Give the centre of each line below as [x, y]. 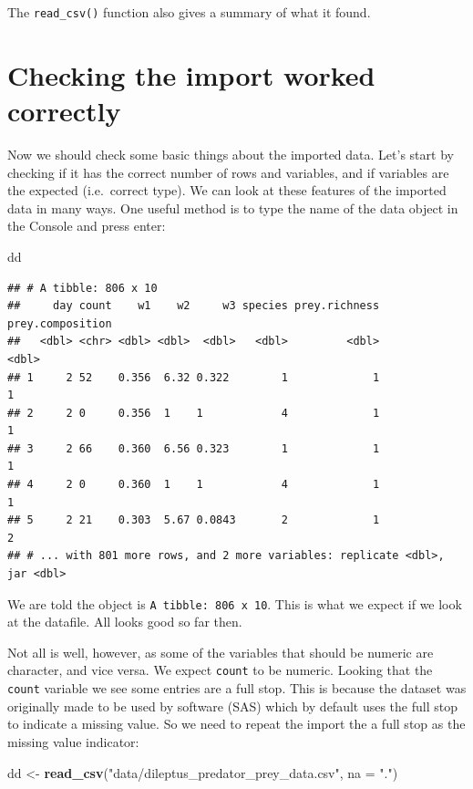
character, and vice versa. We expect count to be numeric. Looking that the [220, 670]
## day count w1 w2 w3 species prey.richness [194, 306]
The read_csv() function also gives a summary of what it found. [189, 12]
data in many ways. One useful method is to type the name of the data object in [233, 208]
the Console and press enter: [87, 226]
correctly [64, 111]
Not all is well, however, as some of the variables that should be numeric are [221, 652]
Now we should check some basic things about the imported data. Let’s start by [231, 154]
